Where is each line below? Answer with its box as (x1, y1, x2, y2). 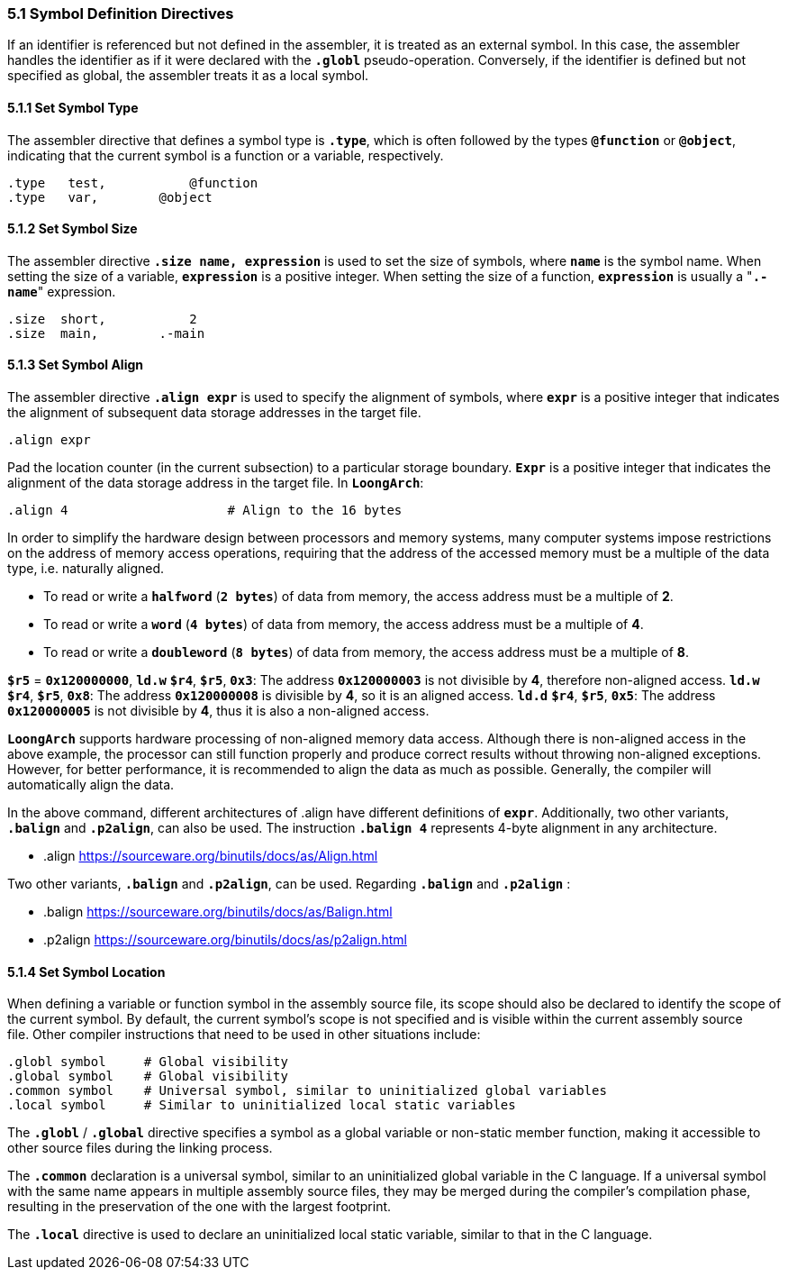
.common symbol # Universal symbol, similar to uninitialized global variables (7, 1083, 607, 1099)
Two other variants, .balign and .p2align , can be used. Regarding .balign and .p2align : (7, 876, 571, 892)
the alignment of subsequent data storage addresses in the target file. (7, 405, 421, 421)
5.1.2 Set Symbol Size (7, 221, 138, 237)
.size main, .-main (7, 325, 205, 341)
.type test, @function (7, 175, 258, 190)
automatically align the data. (7, 777, 175, 793)
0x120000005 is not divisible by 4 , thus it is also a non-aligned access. (7, 703, 430, 719)
